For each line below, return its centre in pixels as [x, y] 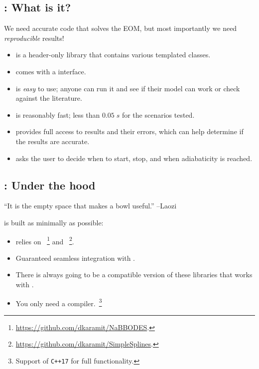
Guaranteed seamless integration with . [75, 258]
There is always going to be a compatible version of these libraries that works [134, 275]
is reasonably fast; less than [58, 114]
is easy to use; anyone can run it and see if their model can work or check [128, 88]
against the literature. [49, 98]
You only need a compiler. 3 [59, 302]
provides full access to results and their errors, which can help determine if [129, 131]
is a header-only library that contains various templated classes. [113, 55]
